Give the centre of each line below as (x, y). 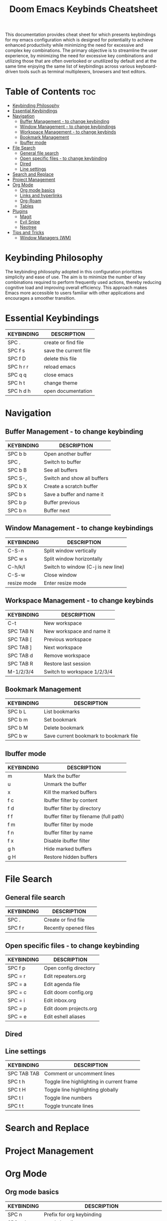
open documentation (68, 391)
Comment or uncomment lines (80, 1074)
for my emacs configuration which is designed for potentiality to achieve (79, 40)
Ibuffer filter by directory (72, 809)
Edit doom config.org (68, 992)
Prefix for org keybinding (73, 1215)
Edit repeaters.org (65, 976)
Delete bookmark (64, 728)
